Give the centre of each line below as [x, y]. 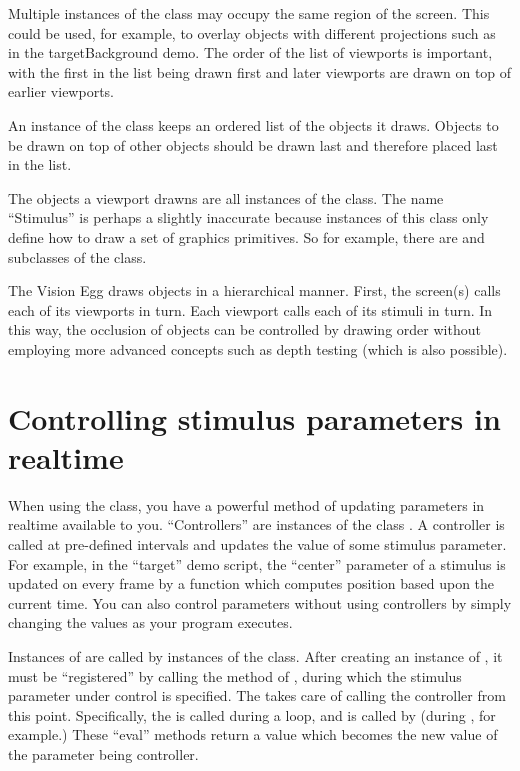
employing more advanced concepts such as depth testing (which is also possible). [258, 348]
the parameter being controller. [103, 753]
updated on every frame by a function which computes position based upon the [251, 583]
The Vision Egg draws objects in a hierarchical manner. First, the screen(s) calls [254, 290]
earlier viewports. [61, 91]
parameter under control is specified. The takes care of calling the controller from [257, 695]
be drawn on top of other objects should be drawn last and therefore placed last [253, 144]
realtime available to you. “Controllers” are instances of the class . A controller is [256, 524]
